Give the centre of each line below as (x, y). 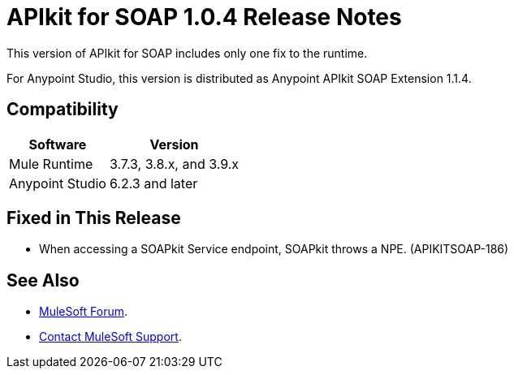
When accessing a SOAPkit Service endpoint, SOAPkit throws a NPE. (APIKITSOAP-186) (274, 249)
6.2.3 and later (153, 183)
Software (58, 144)
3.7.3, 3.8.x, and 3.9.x (174, 164)
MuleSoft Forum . (84, 312)
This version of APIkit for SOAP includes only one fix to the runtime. (187, 53)
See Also (43, 280)
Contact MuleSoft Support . (110, 337)
